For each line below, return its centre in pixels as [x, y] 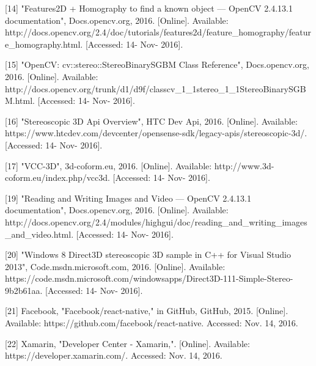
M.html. [20, 101]
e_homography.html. [44, 44]
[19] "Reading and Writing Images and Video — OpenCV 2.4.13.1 [128, 198]
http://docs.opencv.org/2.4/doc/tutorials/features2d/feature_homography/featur [158, 32]
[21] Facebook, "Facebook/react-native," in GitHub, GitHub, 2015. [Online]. [147, 311]
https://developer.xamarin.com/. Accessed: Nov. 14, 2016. [114, 355]
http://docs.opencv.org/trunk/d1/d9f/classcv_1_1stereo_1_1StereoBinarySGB [156, 88]
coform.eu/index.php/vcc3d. [57, 178]
